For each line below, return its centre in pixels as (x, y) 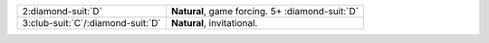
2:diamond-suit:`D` (62, 11)
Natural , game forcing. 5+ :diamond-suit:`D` (265, 11)
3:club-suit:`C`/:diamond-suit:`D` (92, 23)
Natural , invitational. (214, 23)
